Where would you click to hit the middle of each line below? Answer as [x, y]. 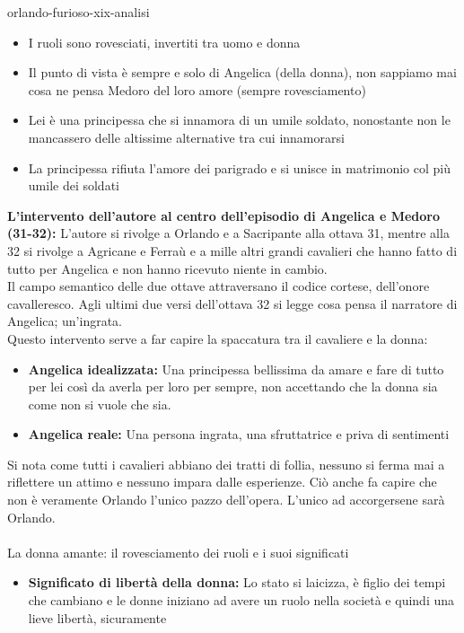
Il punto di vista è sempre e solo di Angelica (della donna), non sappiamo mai [242, 72]
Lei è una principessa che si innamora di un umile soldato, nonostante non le [239, 120]
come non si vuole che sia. [100, 404]
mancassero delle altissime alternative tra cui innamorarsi [186, 137]
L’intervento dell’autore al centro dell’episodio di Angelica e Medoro [224, 215]
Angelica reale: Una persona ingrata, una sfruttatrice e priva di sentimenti [239, 434]
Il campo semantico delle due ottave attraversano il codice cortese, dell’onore [219, 286]
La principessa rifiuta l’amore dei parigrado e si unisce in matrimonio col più [239, 167]
